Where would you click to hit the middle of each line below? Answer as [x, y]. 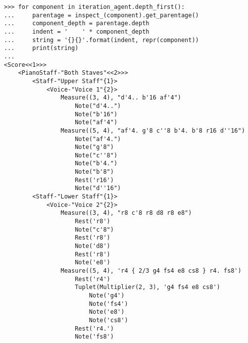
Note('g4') [107, 295]
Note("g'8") [94, 147]
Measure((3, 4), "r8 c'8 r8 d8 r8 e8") [126, 213]
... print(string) [41, 48]
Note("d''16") [98, 188]
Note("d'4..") [98, 106]
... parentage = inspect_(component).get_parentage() [101, 15]
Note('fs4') [108, 304]
